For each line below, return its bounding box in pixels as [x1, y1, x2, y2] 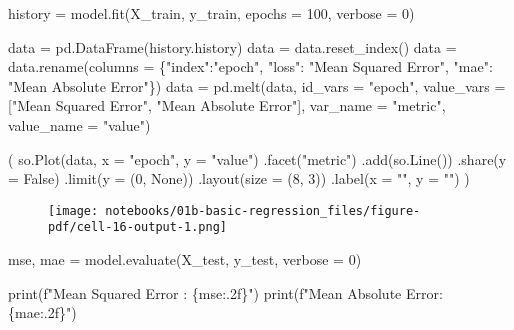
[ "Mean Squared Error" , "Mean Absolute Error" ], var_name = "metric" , [8, 95, 446, 116]
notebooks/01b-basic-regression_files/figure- [105, 203, 421, 218]
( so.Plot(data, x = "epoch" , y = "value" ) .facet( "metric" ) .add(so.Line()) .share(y [8, 148, 507, 169]
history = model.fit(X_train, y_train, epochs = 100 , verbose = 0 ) [8, 3, 415, 23]
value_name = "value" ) [8, 114, 151, 135]
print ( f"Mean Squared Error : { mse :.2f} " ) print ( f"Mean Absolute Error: [8, 282, 443, 303]
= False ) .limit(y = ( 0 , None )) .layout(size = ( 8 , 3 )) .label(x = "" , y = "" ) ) [8, 168, 470, 189]
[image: [48, 203, 99, 218]
